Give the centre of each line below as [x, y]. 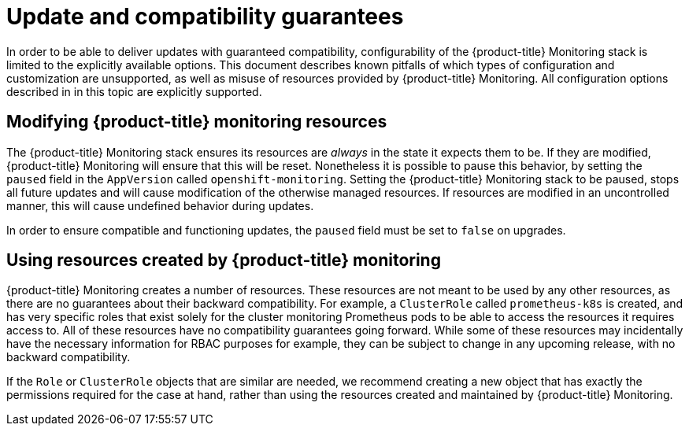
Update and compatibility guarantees [205, 17]
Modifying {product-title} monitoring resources [197, 122]
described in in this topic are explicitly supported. [134, 91]
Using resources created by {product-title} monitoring [224, 260]
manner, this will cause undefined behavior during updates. [160, 205]
